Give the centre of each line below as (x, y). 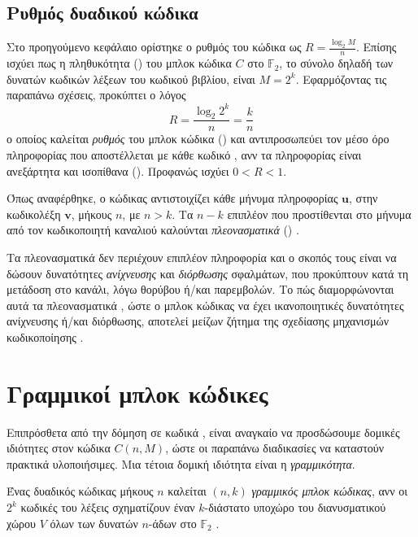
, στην (364, 198)
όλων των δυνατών (94, 523)
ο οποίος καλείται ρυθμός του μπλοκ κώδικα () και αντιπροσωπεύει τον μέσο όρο (198, 139)
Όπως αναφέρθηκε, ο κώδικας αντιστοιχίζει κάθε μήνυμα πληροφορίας (172, 198)
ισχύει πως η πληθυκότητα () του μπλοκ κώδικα (119, 63)
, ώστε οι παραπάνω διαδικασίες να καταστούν (275, 448)
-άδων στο (172, 523)
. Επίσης (377, 47)
